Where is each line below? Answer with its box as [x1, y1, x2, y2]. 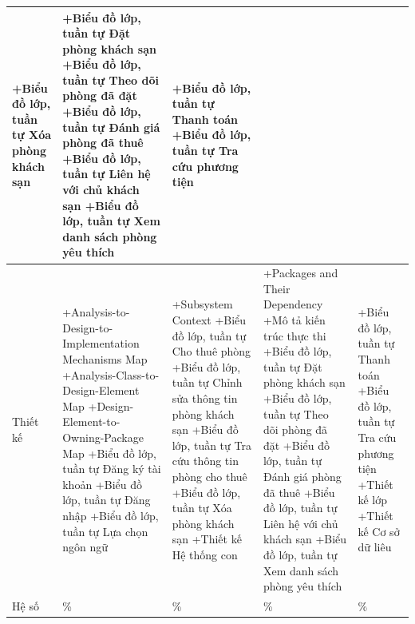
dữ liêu [358, 539, 392, 555]
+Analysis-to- [62, 304, 130, 320]
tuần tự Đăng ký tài [62, 460, 161, 477]
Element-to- [62, 413, 121, 430]
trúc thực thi [263, 327, 326, 344]
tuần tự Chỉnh [172, 374, 243, 391]
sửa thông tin [172, 390, 238, 406]
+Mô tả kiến [263, 312, 326, 328]
